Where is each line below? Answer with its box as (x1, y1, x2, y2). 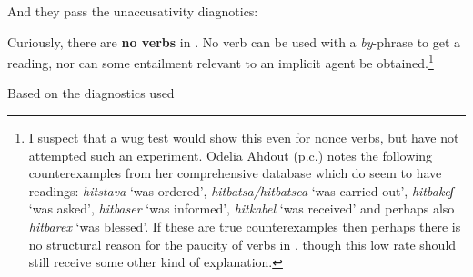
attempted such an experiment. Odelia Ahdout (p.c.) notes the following (28, 145, 432, 164)
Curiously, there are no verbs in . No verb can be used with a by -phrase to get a (7, 32, 461, 51)
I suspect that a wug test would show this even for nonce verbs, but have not (28, 128, 459, 147)
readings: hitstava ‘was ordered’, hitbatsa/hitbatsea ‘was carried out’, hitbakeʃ (28, 181, 454, 200)
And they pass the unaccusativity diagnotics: (7, 2, 258, 20)
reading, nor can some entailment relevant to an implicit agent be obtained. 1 (7, 51, 434, 72)
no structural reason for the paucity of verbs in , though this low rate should (28, 234, 457, 253)
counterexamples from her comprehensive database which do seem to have (28, 163, 442, 183)
